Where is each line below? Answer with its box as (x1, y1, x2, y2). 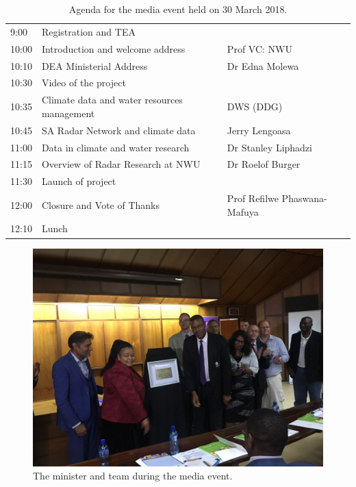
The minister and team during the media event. (33, 469, 233, 483)
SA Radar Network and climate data (41, 123, 196, 137)
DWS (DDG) (227, 99, 283, 114)
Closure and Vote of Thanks (41, 197, 160, 212)
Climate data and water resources (41, 92, 183, 107)
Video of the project (41, 75, 126, 90)
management (41, 105, 95, 120)
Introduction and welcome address (41, 41, 186, 55)
